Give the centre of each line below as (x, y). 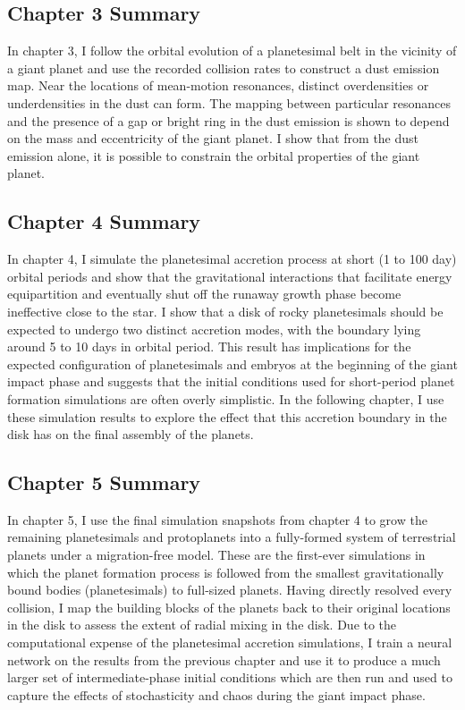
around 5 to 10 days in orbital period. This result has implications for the (209, 347)
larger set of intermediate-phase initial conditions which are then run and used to (230, 677)
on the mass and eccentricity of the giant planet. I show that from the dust (213, 138)
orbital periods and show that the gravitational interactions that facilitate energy (230, 276)
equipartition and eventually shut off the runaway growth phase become (204, 294)
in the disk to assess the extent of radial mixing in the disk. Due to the (202, 625)
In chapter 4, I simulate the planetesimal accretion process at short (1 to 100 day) (232, 259)
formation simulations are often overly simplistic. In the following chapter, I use (226, 398)
